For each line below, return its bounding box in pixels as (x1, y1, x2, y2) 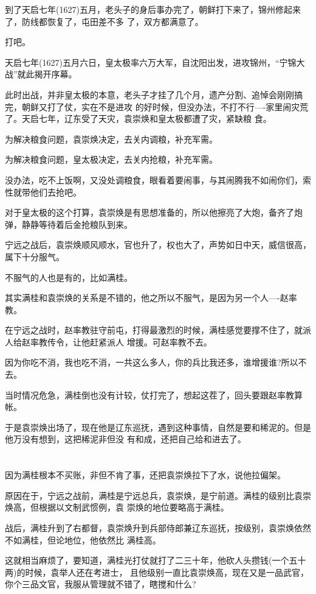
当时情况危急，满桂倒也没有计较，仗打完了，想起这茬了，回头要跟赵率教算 (5, 388, 303, 401)
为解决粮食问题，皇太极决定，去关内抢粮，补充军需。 (5, 153, 218, 166)
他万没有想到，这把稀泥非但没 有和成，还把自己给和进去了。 (5, 433, 246, 445)
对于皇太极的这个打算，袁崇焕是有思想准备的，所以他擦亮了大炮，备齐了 (5, 206, 294, 219)
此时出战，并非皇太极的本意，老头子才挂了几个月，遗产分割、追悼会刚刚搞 (5, 88, 303, 101)
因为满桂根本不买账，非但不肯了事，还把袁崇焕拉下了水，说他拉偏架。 (5, 468, 286, 481)
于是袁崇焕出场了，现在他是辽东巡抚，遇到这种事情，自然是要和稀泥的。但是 (5, 420, 311, 433)
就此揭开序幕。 (17, 68, 77, 80)
